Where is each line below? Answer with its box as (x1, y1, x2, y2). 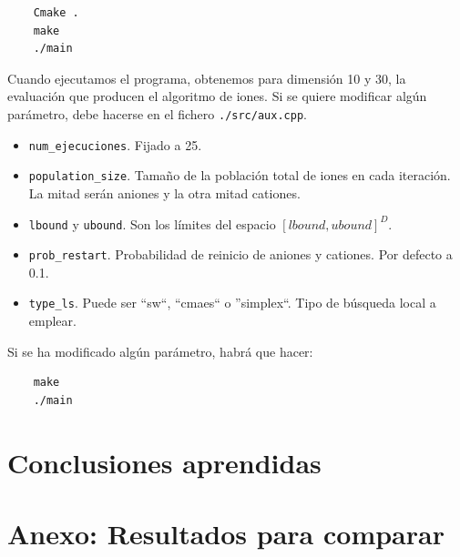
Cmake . (33, 6, 79, 19)
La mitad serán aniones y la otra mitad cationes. (28, 183, 301, 202)
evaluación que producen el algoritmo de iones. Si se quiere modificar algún (7, 86, 427, 106)
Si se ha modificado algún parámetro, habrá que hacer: (7, 341, 313, 360)
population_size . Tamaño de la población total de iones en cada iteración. (28, 166, 451, 185)
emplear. (28, 311, 77, 330)
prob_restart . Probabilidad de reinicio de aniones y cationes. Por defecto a (28, 245, 453, 264)
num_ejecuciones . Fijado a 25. (28, 135, 202, 154)
